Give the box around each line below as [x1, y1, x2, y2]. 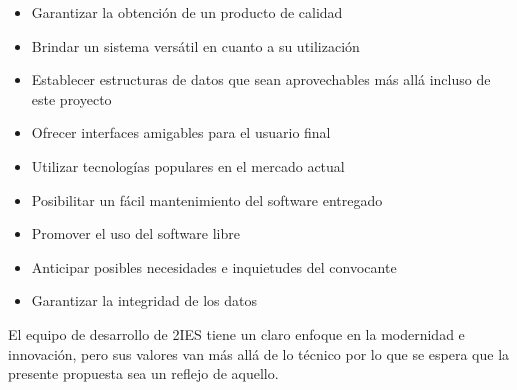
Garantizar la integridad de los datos [31, 290, 257, 311]
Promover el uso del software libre [31, 223, 240, 244]
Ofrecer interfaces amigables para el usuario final [31, 122, 331, 143]
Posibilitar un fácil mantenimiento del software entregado [31, 189, 383, 210]
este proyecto [31, 88, 112, 109]
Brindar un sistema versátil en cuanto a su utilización [31, 35, 360, 56]
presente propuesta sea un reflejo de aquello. [8, 363, 279, 384]
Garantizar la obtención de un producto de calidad [31, 2, 343, 22]
